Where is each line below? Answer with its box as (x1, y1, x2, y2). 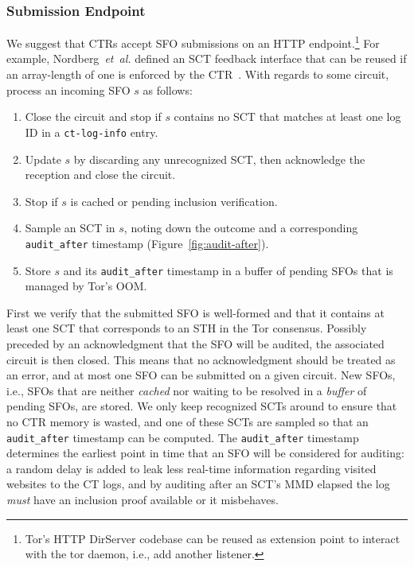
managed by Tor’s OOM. (25, 278, 147, 294)
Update (25, 150, 61, 167)
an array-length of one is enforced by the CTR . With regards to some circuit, (6, 66, 389, 83)
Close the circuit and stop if (25, 108, 162, 125)
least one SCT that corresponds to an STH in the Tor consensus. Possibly (6, 320, 367, 336)
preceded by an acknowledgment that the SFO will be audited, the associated (6, 335, 385, 351)
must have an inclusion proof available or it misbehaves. (6, 491, 279, 507)
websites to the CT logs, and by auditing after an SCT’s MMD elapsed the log (6, 476, 390, 492)
